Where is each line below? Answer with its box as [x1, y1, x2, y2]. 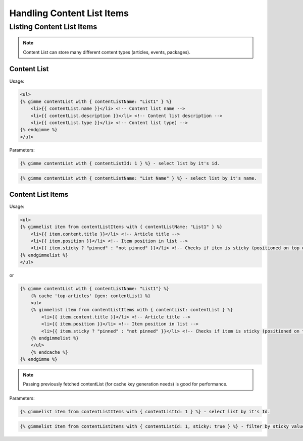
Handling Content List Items [9, 8, 129, 19]
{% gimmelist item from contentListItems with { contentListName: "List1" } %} [20, 224, 223, 230]
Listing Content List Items [9, 22, 97, 31]
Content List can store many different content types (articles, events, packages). [23, 49, 190, 55]
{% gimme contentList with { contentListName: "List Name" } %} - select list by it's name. [20, 176, 257, 181]
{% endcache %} [30, 349, 68, 355]
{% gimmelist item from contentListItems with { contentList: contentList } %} [30, 307, 233, 313]
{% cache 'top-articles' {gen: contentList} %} [30, 293, 151, 299]
